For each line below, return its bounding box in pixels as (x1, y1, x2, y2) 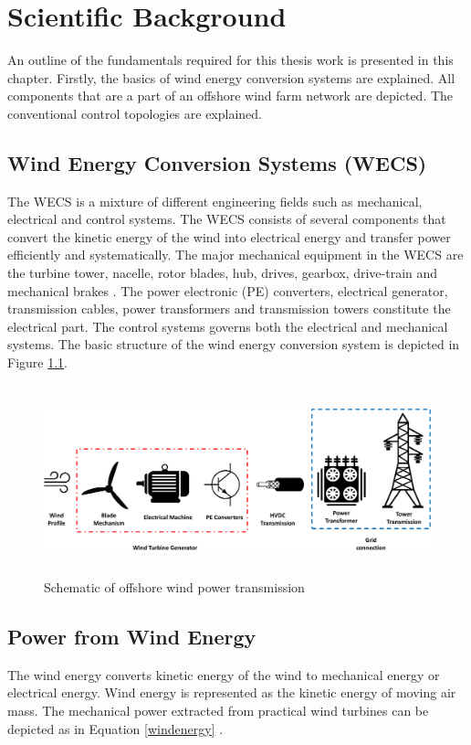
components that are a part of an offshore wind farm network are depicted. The (7, 86, 454, 105)
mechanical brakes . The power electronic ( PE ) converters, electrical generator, (7, 281, 448, 300)
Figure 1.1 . (7, 353, 68, 372)
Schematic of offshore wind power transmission (44, 578, 305, 597)
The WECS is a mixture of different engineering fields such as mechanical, (7, 191, 423, 210)
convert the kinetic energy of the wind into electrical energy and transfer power (7, 227, 451, 246)
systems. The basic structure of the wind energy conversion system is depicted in (7, 335, 460, 354)
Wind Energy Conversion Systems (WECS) (7, 148, 427, 176)
